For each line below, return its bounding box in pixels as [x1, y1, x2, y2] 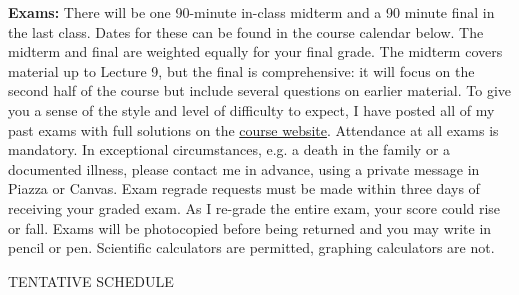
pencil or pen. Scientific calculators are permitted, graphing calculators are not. [8, 237, 495, 258]
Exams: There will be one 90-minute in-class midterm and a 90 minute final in [8, 2, 495, 22]
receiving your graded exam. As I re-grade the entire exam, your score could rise [8, 197, 501, 218]
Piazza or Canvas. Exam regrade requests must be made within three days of [8, 178, 480, 199]
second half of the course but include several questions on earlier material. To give [8, 80, 512, 101]
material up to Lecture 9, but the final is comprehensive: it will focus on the [8, 60, 475, 81]
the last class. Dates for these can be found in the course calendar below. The [8, 21, 484, 42]
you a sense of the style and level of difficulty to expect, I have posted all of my [8, 99, 495, 120]
